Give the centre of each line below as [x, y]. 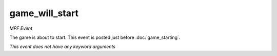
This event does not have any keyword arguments [62, 47]
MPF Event [21, 28]
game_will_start [44, 13]
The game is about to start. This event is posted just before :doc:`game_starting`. [95, 37]
